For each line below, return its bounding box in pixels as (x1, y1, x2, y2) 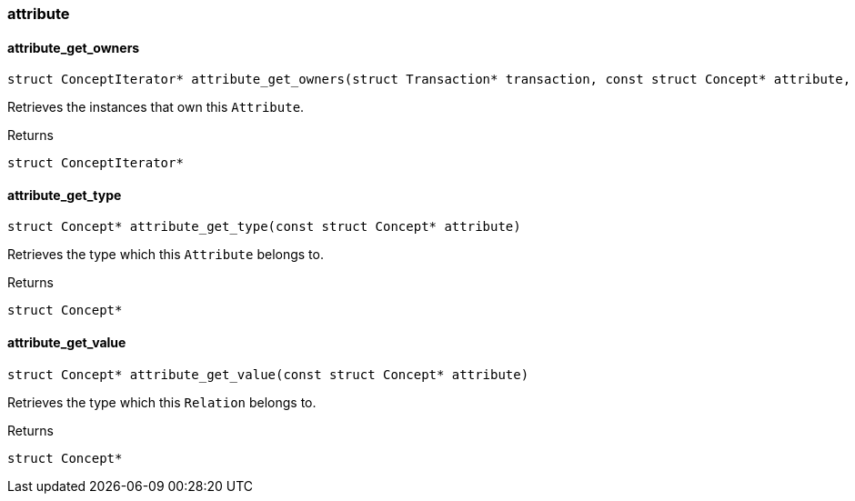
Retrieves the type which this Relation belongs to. (7, 394, 317, 410)
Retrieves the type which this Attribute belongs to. (7, 246, 324, 263)
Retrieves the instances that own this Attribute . (7, 99, 305, 115)
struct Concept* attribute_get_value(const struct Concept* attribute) (7, 366, 529, 382)
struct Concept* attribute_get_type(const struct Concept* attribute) (7, 219, 521, 235)
